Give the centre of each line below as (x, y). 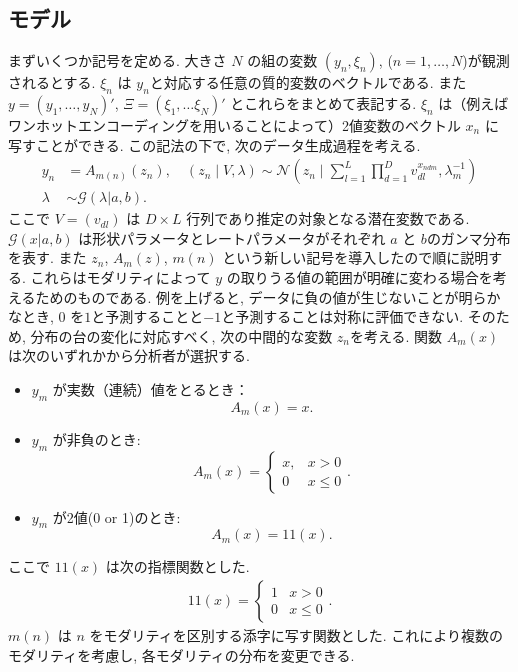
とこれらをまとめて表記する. (323, 103)
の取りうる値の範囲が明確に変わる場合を (359, 277)
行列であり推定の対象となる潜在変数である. (328, 218)
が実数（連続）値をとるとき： (150, 389)
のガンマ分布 (468, 237)
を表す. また (47, 257)
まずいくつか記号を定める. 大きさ (117, 60)
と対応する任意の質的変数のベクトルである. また (308, 82)
